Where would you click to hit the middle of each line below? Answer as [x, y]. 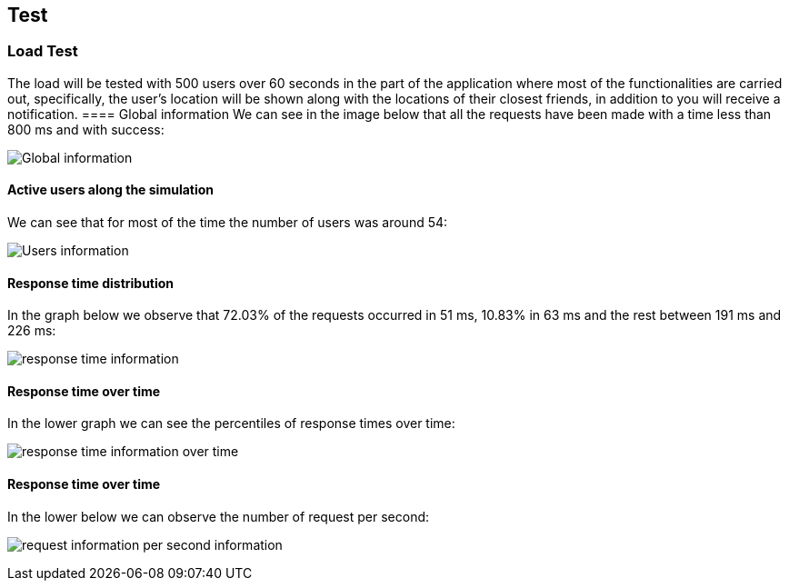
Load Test [43, 51]
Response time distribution [91, 283]
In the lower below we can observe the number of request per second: [219, 516]
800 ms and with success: [86, 129]
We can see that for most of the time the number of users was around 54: [228, 223]
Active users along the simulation [111, 190]
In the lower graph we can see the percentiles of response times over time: [231, 424]
